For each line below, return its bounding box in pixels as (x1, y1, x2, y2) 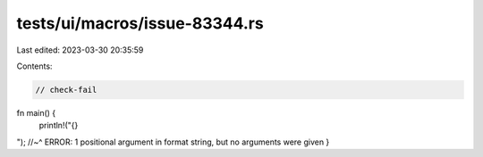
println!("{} (38, 120, 79, 131)
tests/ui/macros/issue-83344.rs (16, 13, 264, 33)
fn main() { (16, 107, 56, 118)
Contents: (16, 61, 53, 71)
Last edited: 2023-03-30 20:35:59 (16, 45, 144, 55)
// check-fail (35, 85, 97, 95)
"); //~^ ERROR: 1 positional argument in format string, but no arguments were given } (16, 136, 330, 147)
